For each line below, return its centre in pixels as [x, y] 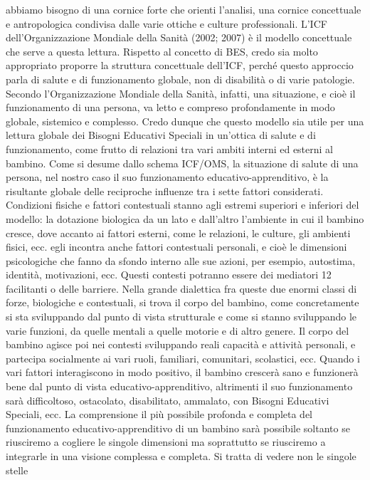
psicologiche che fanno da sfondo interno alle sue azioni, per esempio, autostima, [181, 260]
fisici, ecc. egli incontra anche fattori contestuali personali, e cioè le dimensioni [176, 247]
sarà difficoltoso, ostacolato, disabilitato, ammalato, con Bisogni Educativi [168, 400]
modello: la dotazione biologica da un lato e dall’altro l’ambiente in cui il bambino [185, 218]
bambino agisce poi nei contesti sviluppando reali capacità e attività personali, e [181, 344]
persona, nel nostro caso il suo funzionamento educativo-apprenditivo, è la [167, 177]
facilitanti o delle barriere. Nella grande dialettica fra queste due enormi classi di [181, 288]
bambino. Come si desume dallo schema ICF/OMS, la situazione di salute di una [182, 163]
